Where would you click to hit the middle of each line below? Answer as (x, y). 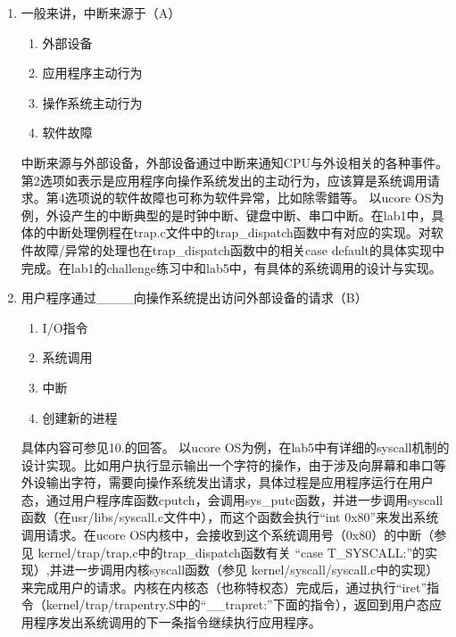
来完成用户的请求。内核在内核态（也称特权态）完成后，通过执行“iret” (224, 587)
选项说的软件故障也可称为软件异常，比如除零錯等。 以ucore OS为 (254, 198)
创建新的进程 (80, 417)
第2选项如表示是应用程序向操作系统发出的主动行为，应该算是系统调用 (224, 180)
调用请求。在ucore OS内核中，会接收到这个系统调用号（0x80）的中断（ (228, 535)
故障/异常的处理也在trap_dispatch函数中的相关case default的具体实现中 (239, 249)
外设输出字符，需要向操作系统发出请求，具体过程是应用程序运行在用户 (227, 482)
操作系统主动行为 (92, 102)
